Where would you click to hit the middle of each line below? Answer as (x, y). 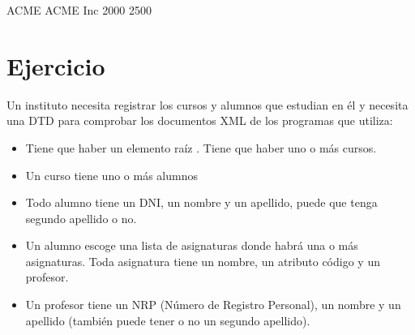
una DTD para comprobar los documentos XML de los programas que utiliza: (200, 120)
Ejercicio (56, 65)
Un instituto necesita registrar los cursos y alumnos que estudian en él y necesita (207, 104)
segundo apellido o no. (81, 218)
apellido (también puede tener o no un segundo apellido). (168, 320)
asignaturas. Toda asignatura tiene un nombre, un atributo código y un (203, 261)
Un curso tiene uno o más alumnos (111, 175)
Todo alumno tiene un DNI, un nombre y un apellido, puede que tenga (201, 202)
